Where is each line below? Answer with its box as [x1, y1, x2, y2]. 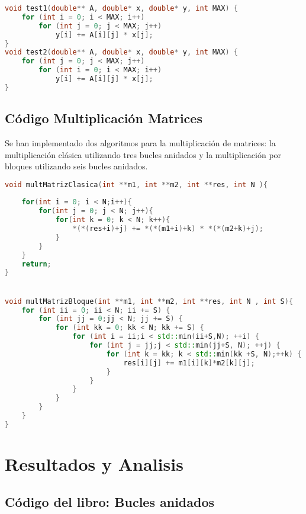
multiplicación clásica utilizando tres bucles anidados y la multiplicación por [5, 148, 282, 160]
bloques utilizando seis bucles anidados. [5, 160, 148, 172]
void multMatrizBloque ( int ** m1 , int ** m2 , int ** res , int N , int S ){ [5, 297, 294, 306]
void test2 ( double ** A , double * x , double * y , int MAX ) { [5, 48, 238, 57]
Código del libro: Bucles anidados [5, 492, 215, 510]
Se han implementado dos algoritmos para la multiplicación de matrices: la [5, 136, 276, 149]
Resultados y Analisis [5, 451, 183, 476]
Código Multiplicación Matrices [5, 109, 202, 127]
